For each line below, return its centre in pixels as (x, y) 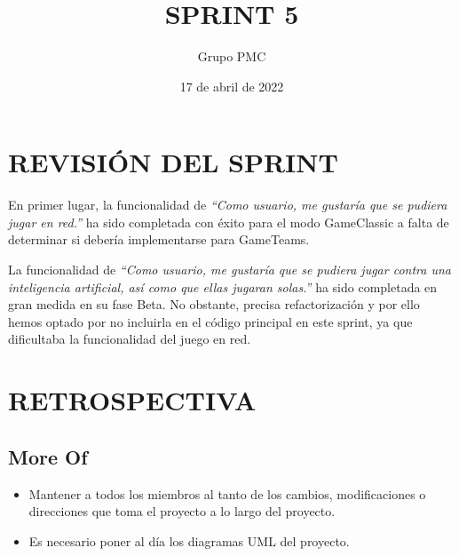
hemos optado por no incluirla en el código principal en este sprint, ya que (210, 321)
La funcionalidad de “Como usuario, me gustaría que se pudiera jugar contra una (229, 270)
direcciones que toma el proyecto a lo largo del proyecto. (182, 511)
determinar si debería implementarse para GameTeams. (159, 239)
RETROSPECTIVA (132, 400)
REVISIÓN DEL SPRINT (173, 162)
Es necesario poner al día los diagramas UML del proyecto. (189, 540)
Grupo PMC (232, 56)
